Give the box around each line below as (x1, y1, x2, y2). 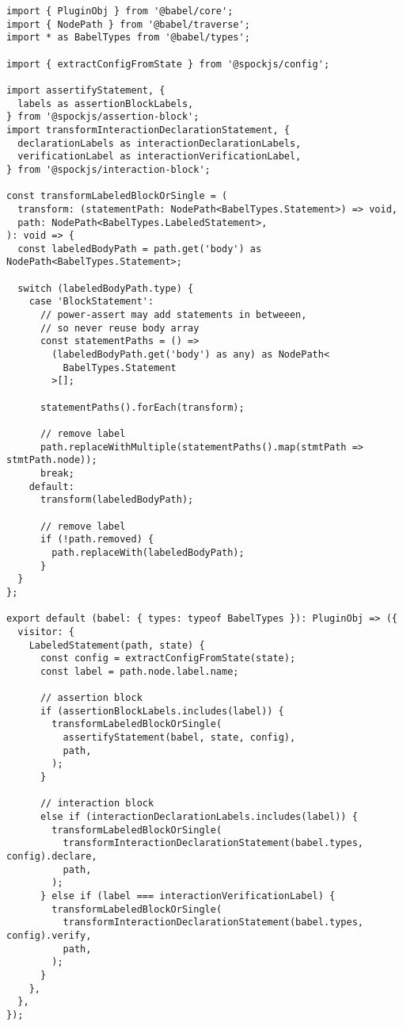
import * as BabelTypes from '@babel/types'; (6, 32, 250, 44)
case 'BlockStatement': (29, 296, 154, 308)
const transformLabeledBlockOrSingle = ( (6, 190, 228, 202)
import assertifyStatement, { (6, 84, 165, 96)
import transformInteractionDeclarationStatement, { (6, 124, 290, 136)
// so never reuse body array (40, 322, 200, 334)
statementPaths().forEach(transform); (40, 401, 245, 413)
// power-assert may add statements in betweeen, (40, 309, 307, 321)
